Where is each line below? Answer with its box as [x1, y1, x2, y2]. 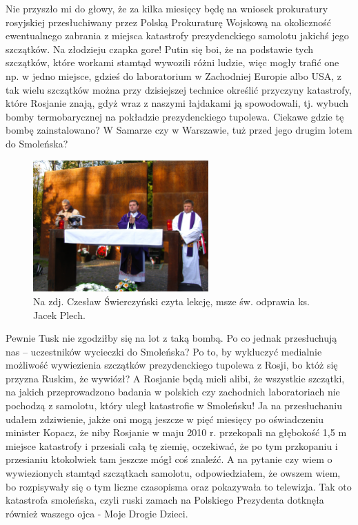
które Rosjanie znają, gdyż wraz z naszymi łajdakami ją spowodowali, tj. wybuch [6, 96, 349, 110]
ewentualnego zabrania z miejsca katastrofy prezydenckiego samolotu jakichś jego [6, 28, 349, 43]
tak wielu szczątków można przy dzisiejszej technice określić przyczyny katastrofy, [6, 82, 352, 96]
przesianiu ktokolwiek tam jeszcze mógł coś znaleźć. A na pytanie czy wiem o [6, 452, 332, 466]
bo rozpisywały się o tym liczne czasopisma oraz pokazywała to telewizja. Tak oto [6, 479, 352, 493]
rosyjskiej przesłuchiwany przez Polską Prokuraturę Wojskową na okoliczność [6, 14, 332, 29]
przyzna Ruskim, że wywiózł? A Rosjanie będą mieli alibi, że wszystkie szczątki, [6, 371, 345, 385]
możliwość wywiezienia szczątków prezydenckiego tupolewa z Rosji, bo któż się [6, 358, 338, 372]
